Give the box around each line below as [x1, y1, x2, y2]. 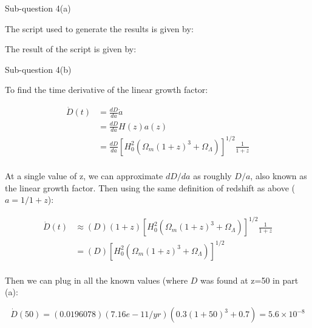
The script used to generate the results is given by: [5, 22, 194, 35]
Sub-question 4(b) [5, 63, 72, 75]
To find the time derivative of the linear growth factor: [5, 83, 208, 96]
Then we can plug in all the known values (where [5, 273, 188, 286]
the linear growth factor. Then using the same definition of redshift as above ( [5, 181, 296, 194]
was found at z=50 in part [200, 273, 299, 286]
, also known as [250, 169, 307, 182]
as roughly [193, 169, 232, 182]
